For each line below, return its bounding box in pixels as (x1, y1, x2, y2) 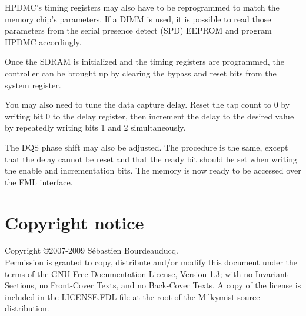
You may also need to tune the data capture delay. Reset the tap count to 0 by (5, 98, 290, 111)
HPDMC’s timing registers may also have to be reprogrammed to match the (5, 1, 280, 13)
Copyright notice (5, 210, 144, 234)
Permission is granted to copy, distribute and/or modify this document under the (5, 256, 298, 268)
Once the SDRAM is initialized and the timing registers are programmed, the (5, 55, 284, 68)
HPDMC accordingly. (5, 35, 82, 48)
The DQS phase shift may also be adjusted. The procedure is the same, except (5, 141, 288, 153)
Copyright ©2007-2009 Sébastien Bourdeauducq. (5, 244, 178, 257)
